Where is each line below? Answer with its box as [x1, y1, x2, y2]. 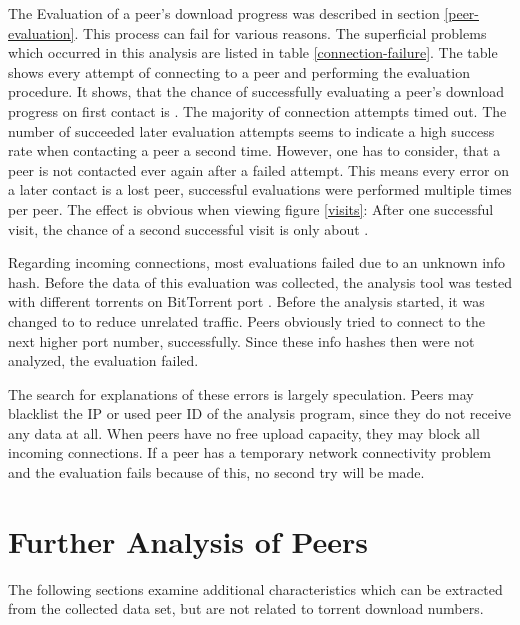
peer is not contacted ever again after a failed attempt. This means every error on [8, 159, 509, 180]
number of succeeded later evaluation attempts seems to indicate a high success [8, 120, 495, 141]
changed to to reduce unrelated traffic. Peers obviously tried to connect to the [8, 310, 485, 331]
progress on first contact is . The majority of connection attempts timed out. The [8, 100, 507, 121]
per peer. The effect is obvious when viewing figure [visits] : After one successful [8, 198, 494, 219]
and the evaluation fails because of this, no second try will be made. [8, 462, 425, 483]
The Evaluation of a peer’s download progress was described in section [8, 3, 440, 23]
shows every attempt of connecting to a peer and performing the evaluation [8, 61, 470, 82]
